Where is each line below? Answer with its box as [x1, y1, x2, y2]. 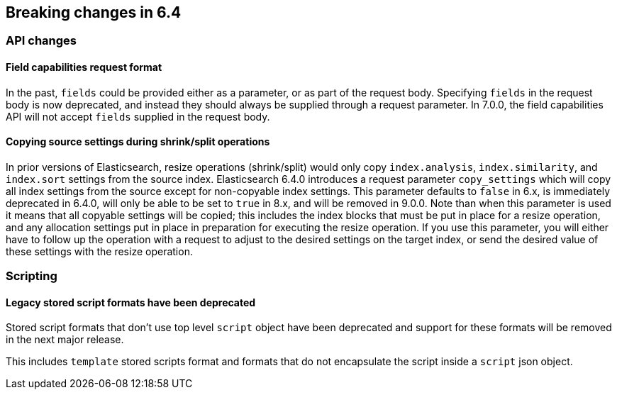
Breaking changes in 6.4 [6, 4, 182, 21]
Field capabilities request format [6, 61, 162, 74]
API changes [6, 33, 77, 48]
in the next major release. [6, 333, 124, 346]
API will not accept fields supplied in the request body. [6, 110, 270, 123]
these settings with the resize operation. [6, 245, 193, 257]
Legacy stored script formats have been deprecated [6, 296, 256, 308]
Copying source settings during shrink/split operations [6, 135, 270, 148]
